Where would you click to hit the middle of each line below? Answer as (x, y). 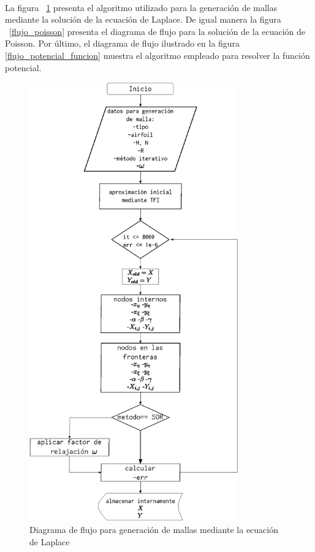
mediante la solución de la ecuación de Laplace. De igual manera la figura (143, 19)
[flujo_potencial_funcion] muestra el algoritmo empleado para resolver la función (157, 55)
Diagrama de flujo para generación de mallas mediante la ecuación (154, 529)
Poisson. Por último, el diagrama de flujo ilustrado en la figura (123, 43)
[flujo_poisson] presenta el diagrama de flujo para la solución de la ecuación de (157, 31)
